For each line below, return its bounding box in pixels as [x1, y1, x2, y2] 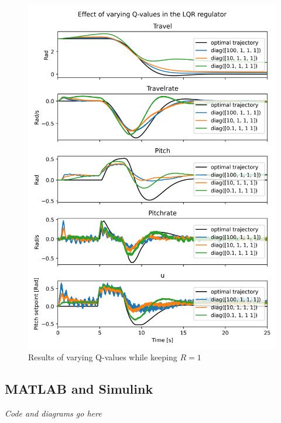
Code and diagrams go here [5, 407, 102, 419]
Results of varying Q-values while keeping [28, 351, 177, 363]
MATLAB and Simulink [5, 380, 153, 398]
